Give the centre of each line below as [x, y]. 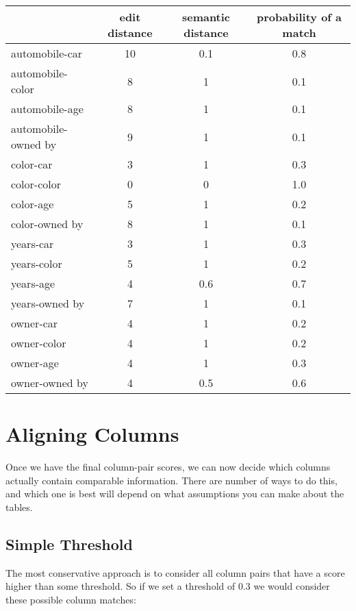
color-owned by [47, 224]
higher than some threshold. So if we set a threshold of [120, 586]
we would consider [292, 586]
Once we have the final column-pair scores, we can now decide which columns [168, 467]
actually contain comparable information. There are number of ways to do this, [171, 480]
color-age [33, 204]
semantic [206, 17]
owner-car [35, 323]
